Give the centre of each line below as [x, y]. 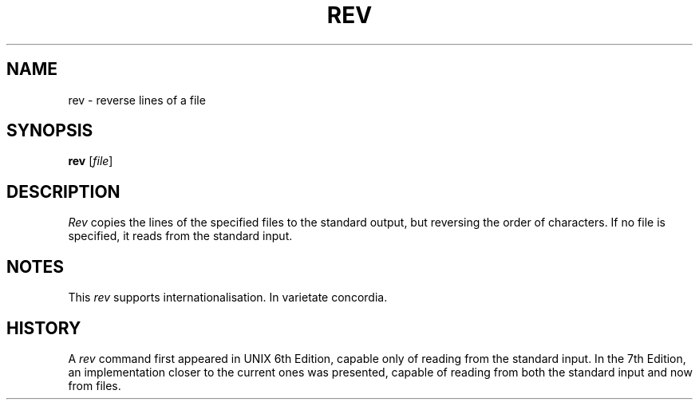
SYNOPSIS [50, 131]
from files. [95, 385]
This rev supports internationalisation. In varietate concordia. [228, 298]
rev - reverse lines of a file [137, 100]
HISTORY [44, 328]
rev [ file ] [91, 161]
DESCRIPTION [63, 191]
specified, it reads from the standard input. [180, 236]
